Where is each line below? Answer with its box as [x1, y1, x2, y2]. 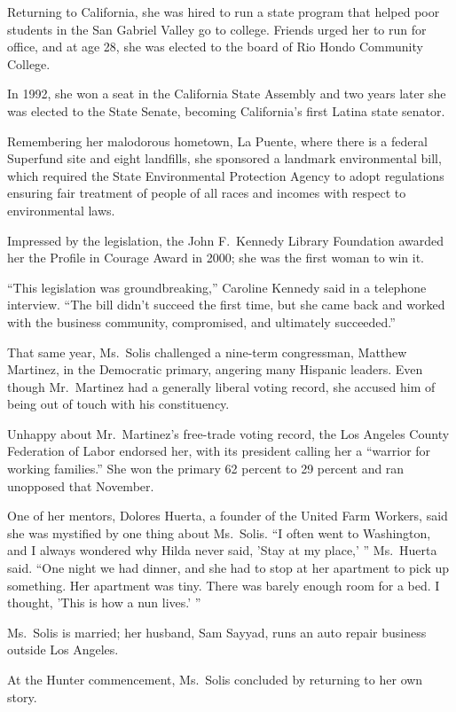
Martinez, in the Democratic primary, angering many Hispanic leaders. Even [7, 360, 423, 379]
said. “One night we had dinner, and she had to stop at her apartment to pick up [7, 559, 450, 577]
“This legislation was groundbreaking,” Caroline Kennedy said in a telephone [7, 278, 427, 296]
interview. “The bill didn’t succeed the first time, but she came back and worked [7, 295, 445, 314]
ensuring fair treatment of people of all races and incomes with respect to [7, 184, 406, 202]
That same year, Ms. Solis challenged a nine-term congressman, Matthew [7, 342, 407, 361]
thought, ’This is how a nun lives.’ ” [7, 593, 201, 612]
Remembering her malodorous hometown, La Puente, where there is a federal [7, 131, 428, 150]
